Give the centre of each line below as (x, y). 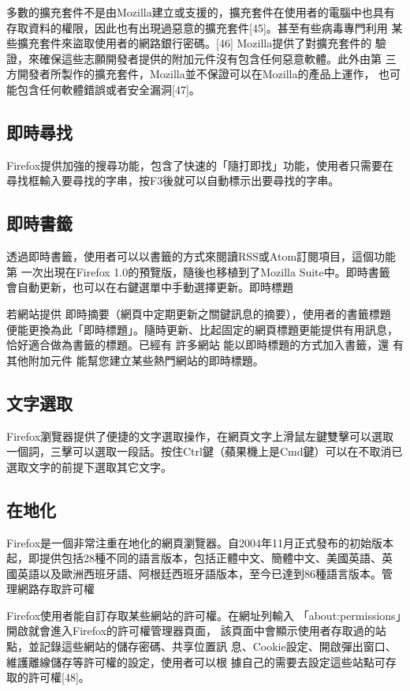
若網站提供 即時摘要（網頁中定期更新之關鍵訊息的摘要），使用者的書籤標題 (199, 313)
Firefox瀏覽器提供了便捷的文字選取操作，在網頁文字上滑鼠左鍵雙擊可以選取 (200, 436)
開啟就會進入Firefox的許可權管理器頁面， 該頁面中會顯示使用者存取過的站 (196, 631)
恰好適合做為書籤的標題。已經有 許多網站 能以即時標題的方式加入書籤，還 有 (205, 345)
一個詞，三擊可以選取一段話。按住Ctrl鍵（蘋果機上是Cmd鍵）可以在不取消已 (205, 451)
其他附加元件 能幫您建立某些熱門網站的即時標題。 (135, 360)
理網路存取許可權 (50, 589)
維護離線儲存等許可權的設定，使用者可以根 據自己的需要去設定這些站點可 (196, 661)
